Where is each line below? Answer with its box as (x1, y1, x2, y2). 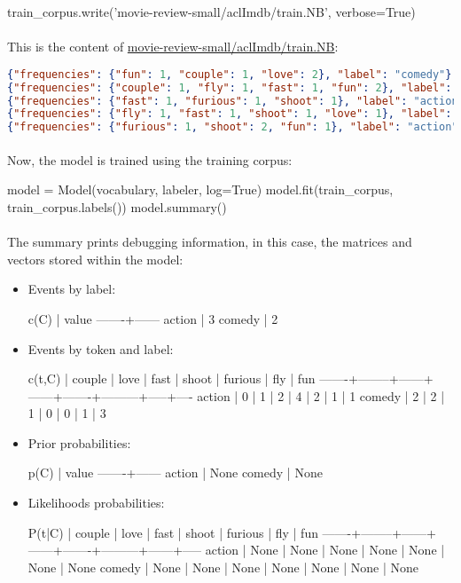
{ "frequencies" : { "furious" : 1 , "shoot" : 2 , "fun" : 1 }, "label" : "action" (7, 121, 458, 134)
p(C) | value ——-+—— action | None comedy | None (27, 463, 323, 482)
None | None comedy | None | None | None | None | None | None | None (27, 557, 418, 576)
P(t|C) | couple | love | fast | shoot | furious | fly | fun (27, 523, 318, 541)
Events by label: (27, 280, 116, 298)
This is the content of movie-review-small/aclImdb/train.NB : (7, 37, 339, 56)
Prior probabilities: (27, 433, 131, 452)
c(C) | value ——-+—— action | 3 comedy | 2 (27, 309, 278, 327)
